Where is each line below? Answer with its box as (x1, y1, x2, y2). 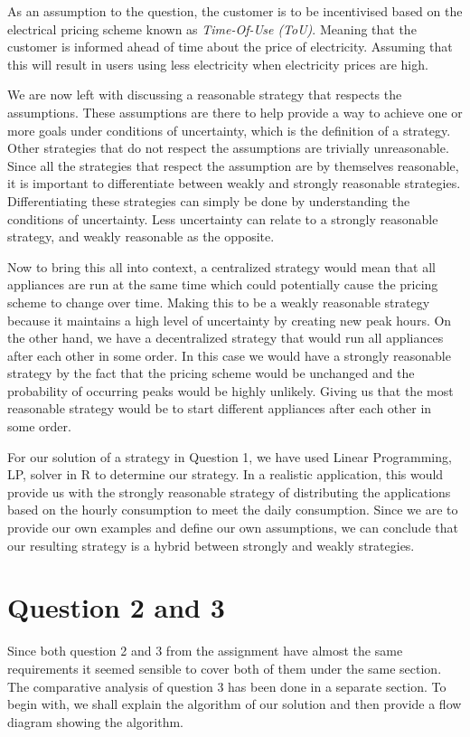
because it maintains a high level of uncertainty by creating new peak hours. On (7, 310, 452, 329)
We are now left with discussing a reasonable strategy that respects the (7, 85, 402, 104)
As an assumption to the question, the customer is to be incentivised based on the (7, 2, 463, 20)
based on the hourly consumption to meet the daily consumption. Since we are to (7, 500, 458, 519)
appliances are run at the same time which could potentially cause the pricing (7, 275, 438, 294)
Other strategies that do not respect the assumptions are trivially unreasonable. (7, 138, 449, 157)
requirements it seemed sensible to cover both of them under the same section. (7, 658, 442, 677)
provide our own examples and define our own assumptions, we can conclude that (7, 518, 458, 537)
